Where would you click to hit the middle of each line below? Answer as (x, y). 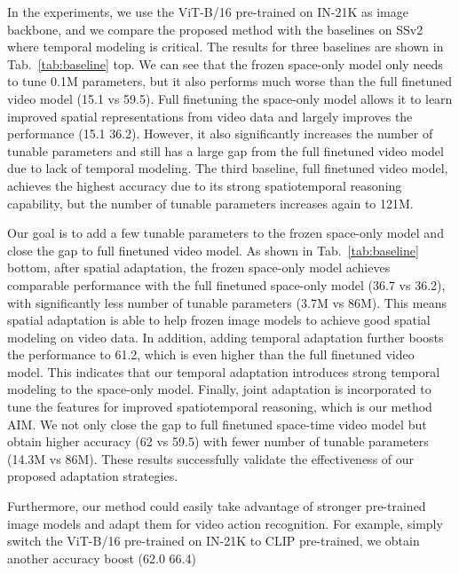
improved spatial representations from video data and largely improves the (210, 116)
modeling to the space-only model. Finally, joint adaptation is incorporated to (219, 389)
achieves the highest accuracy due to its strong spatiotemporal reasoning (205, 185)
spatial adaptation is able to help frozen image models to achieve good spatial (219, 320)
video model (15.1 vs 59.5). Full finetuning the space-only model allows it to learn (230, 98)
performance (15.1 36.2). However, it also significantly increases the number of (220, 134)
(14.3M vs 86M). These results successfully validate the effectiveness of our (211, 458)
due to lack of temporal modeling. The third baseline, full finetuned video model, (228, 168)
